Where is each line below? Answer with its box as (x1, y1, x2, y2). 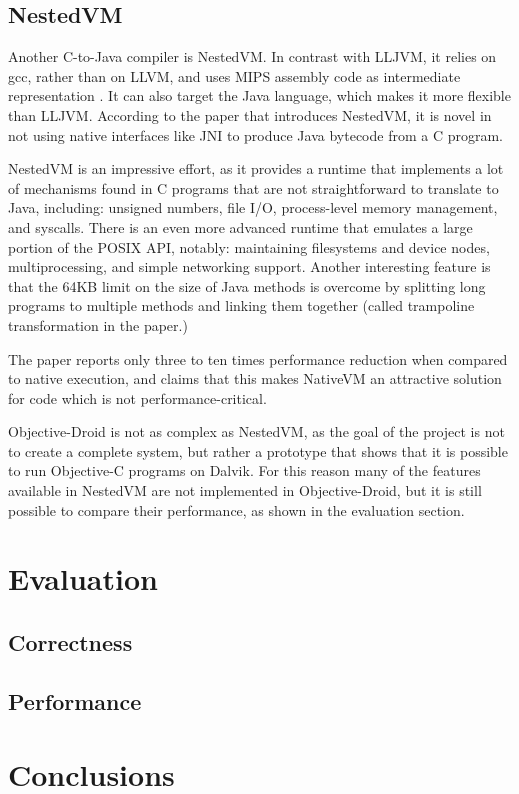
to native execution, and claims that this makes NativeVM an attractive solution (8, 368, 502, 389)
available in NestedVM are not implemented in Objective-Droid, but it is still (8, 480, 482, 501)
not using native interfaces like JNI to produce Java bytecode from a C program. (8, 124, 503, 145)
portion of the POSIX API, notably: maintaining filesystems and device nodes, (8, 236, 490, 257)
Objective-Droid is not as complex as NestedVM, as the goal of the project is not (8, 421, 505, 442)
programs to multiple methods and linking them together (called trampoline (8, 295, 475, 316)
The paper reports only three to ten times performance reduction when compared (8, 348, 508, 369)
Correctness (8, 627, 133, 658)
